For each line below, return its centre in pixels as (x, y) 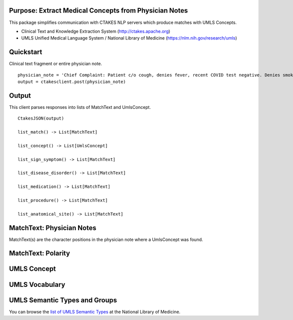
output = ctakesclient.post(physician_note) (72, 81)
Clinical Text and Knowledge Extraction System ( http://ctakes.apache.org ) (96, 31)
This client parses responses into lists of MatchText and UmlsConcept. (80, 107)
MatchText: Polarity (40, 253)
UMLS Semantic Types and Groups (63, 300)
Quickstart (26, 52)
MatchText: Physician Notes (53, 228)
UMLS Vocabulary (37, 285)
